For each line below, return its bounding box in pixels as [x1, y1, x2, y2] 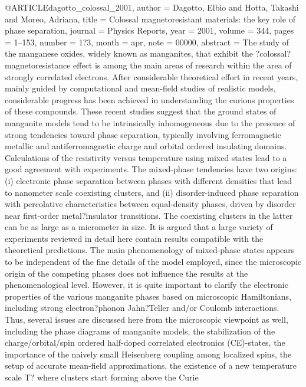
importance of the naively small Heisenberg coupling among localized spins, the [5, 347, 292, 360]
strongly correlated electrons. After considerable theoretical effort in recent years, [5, 70, 298, 83]
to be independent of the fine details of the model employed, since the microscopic [5, 255, 302, 268]
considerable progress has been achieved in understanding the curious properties [5, 93, 294, 106]
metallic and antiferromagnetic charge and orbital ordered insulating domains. [5, 140, 287, 152]
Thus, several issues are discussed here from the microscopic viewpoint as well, [5, 313, 288, 326]
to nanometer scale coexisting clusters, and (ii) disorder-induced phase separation [5, 186, 299, 198]
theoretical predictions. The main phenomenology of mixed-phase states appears [5, 244, 295, 256]
